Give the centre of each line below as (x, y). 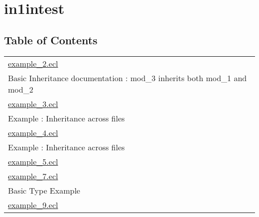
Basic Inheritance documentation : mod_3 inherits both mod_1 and (128, 78)
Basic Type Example (44, 190)
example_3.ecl (33, 104)
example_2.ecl (33, 63)
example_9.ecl (33, 205)
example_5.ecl (33, 161)
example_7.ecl (33, 176)
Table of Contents (51, 40)
